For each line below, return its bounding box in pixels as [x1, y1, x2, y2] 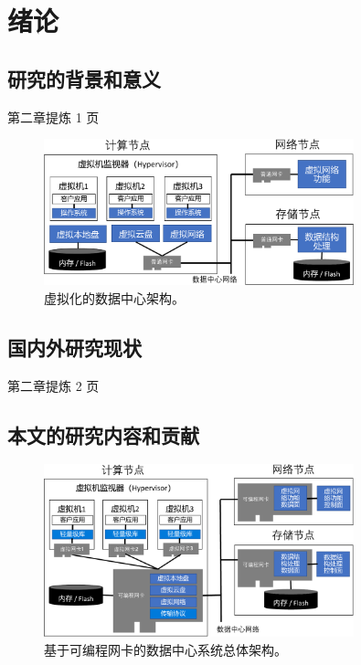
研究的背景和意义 [7, 64, 161, 92]
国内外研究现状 [7, 332, 142, 361]
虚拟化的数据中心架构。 [44, 288, 185, 307]
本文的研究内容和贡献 [7, 420, 199, 449]
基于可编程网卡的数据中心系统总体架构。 [44, 639, 287, 659]
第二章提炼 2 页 [7, 375, 100, 395]
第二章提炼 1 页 [7, 107, 100, 126]
